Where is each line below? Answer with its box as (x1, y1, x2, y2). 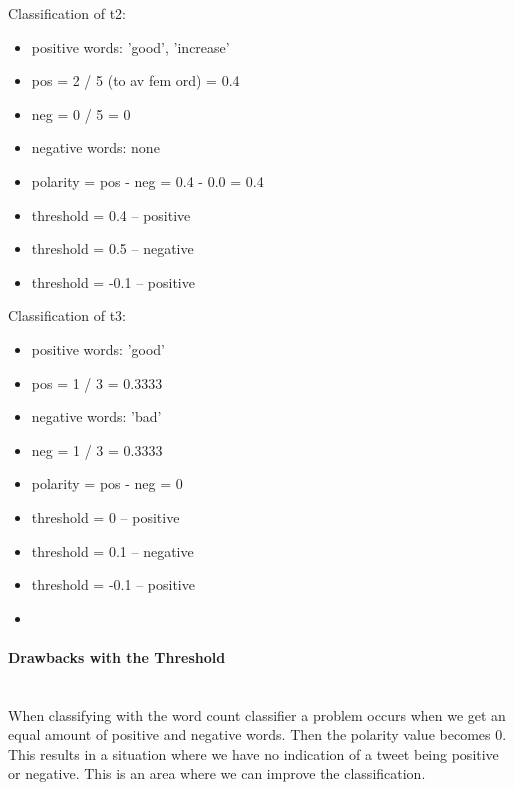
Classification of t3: (8, 305, 126, 326)
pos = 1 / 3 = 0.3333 (31, 372, 163, 393)
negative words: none (31, 137, 160, 158)
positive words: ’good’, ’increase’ (31, 36, 230, 57)
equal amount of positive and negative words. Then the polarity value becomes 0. (8, 724, 507, 745)
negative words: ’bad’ (31, 406, 162, 427)
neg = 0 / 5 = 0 (31, 103, 131, 124)
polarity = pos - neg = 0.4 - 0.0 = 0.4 (31, 170, 264, 191)
